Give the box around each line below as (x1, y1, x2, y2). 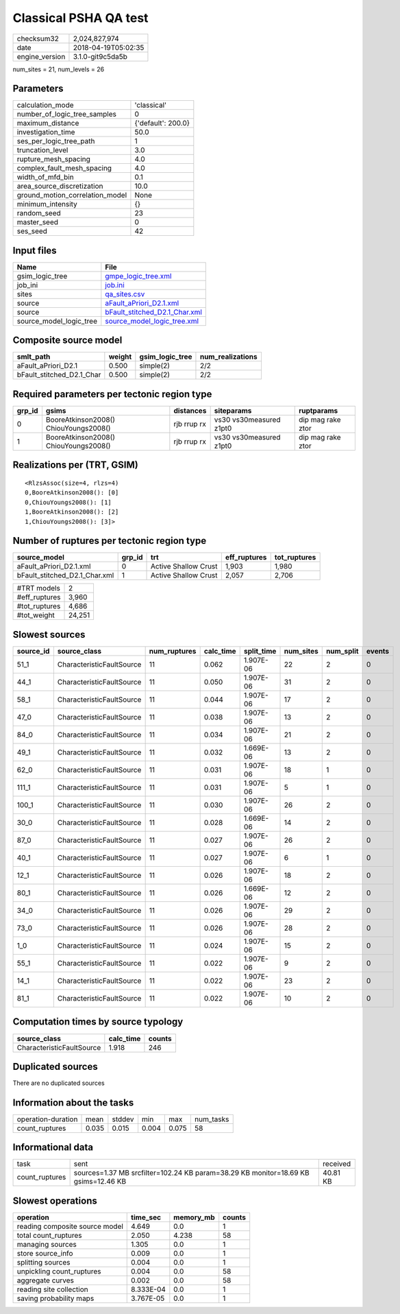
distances (173, 406, 207, 415)
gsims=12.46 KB (73, 1177, 127, 1186)
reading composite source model (16, 1221, 123, 1231)
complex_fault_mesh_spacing (16, 163, 112, 173)
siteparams (214, 406, 252, 415)
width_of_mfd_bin (16, 172, 75, 182)
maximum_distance (16, 119, 79, 128)
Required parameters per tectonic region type (12, 388, 212, 400)
